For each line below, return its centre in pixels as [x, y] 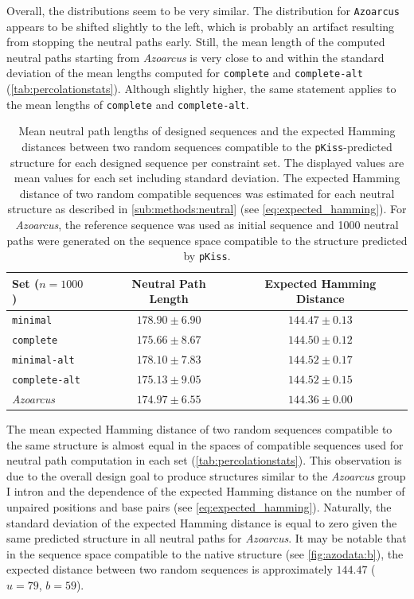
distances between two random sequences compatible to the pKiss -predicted [207, 146]
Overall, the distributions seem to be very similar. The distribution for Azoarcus [203, 10]
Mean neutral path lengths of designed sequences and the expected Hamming [207, 131]
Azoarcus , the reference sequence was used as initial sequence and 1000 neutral [207, 224]
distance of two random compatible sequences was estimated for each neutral [207, 193]
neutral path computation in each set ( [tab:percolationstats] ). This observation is [204, 460]
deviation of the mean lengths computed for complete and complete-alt [185, 73]
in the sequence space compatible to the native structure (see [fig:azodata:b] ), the [205, 553]
